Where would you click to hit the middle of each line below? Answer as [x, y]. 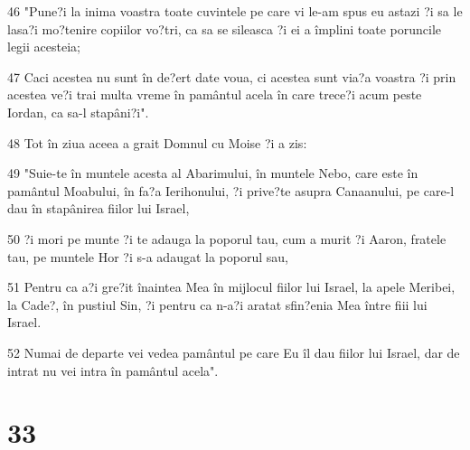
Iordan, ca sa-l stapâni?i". [78, 112]
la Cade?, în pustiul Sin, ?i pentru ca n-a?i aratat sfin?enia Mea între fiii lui [217, 304]
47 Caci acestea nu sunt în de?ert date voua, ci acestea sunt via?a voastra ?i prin [232, 76]
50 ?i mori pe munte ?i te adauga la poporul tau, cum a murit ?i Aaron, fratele [227, 238]
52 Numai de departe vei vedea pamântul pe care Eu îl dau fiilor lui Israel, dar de [234, 352]
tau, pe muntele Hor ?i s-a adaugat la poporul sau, [148, 256]
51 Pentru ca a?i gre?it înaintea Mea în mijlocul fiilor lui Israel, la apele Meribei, [231, 287]
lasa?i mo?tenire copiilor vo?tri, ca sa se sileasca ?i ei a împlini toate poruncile [224, 28]
